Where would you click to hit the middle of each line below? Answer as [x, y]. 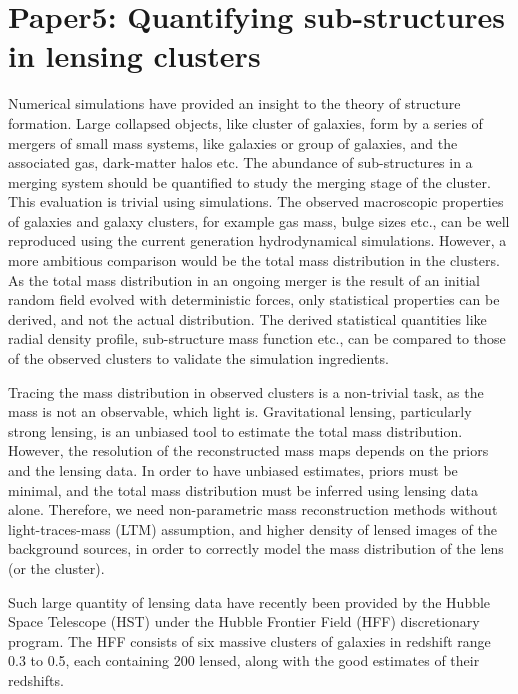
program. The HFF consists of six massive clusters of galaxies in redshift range [249, 640]
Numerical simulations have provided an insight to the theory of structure [234, 103]
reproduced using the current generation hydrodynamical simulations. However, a [257, 240]
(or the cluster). [56, 567]
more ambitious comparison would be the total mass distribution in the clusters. [254, 260]
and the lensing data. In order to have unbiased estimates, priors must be [233, 470]
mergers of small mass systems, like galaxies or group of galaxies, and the [233, 142]
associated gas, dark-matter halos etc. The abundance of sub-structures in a [240, 162]
